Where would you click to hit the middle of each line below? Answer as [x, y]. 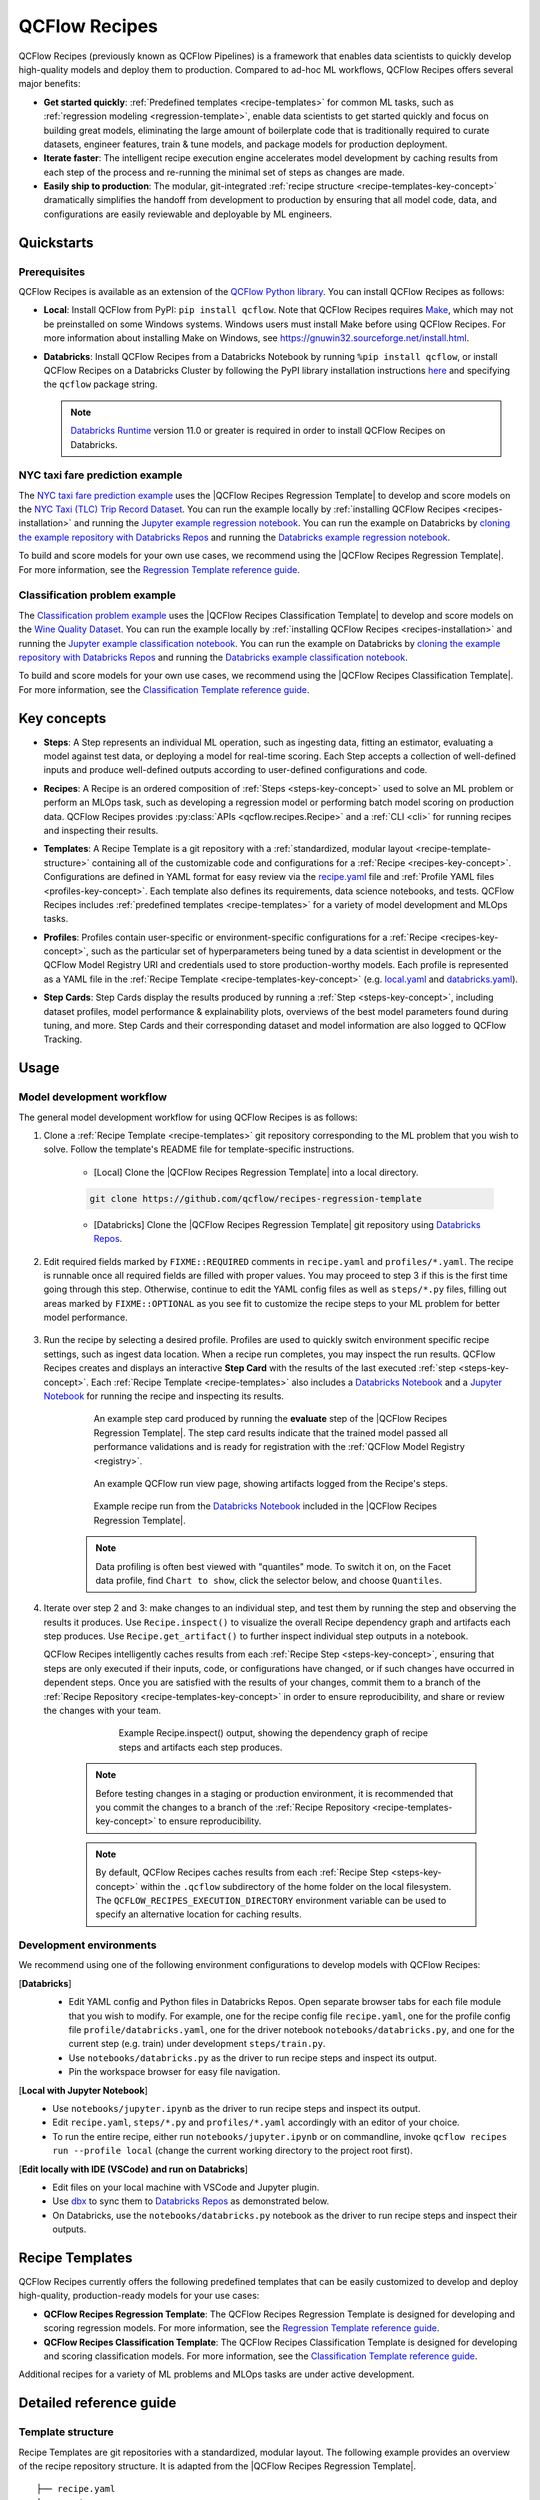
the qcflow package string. [100, 384]
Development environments [87, 1945]
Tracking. [63, 1039]
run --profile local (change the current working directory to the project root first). [233, 2151]
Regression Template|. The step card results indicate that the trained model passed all [271, 1432]
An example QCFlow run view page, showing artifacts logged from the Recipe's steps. [271, 1483]
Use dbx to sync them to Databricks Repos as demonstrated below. [191, 2201]
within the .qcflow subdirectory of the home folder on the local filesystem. [296, 1886]
